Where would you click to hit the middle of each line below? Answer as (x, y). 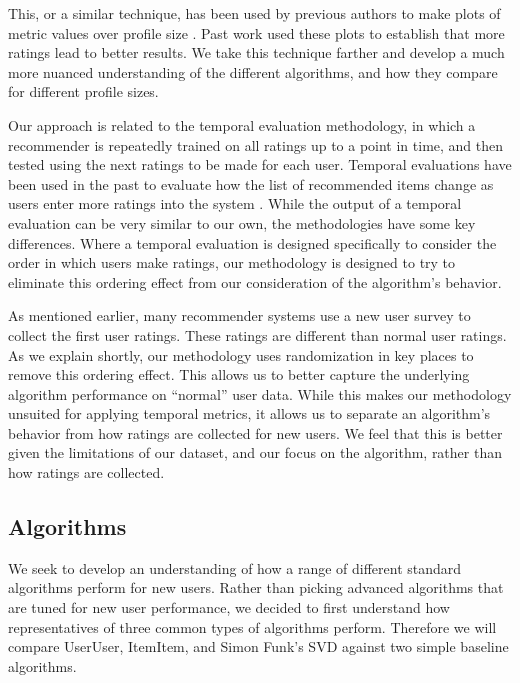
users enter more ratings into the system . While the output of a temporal (235, 203)
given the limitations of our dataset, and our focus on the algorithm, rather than (255, 452)
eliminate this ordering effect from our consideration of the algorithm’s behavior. (255, 281)
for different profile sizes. (83, 91)
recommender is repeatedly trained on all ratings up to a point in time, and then (256, 144)
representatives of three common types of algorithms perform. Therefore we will (252, 626)
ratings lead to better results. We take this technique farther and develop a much (256, 52)
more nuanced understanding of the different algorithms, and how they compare (253, 71)
